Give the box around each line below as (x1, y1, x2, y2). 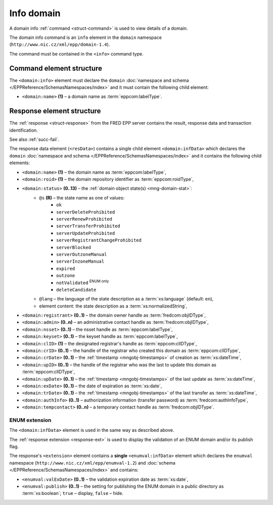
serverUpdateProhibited (56, 230, 115, 236)
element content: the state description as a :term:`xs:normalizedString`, (39, 303, 188, 309)
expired (56, 266, 75, 271)
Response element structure (9, 107, 101, 116)
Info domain (9, 8, 61, 19)
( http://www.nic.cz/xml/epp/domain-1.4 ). (9, 41, 110, 47)
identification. (9, 127, 38, 133)
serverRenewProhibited (56, 216, 113, 222)
